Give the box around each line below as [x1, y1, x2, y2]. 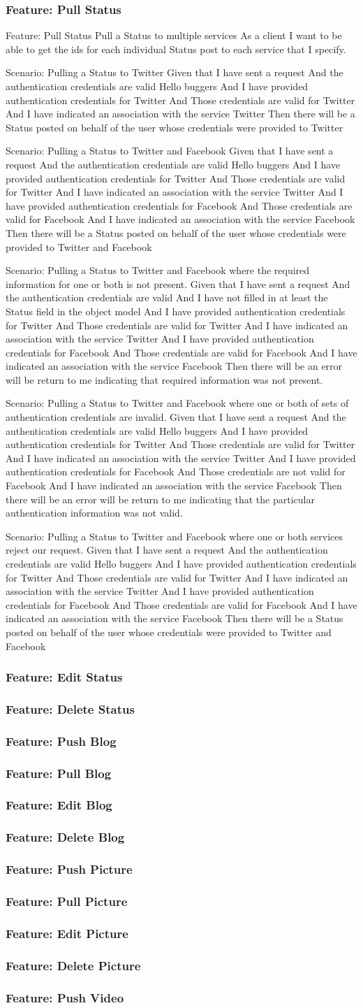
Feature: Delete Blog [6, 828, 125, 846]
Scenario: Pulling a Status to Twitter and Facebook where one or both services [6, 528, 343, 543]
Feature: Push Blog [6, 732, 117, 749]
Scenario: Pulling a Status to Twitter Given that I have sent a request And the [6, 65, 343, 80]
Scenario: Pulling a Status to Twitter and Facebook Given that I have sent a [6, 143, 334, 158]
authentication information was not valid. [6, 505, 183, 520]
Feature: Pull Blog [6, 764, 112, 782]
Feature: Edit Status [6, 668, 123, 686]
